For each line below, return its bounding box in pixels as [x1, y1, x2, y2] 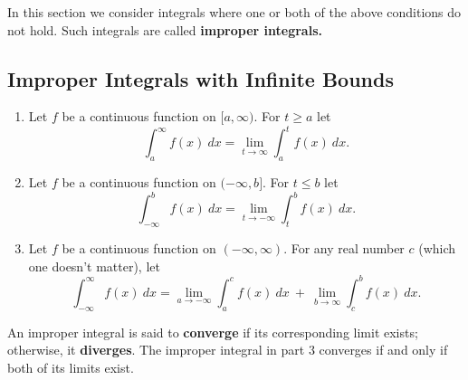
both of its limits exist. [7, 357, 134, 376]
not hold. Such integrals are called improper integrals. [7, 20, 322, 39]
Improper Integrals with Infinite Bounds [7, 64, 394, 92]
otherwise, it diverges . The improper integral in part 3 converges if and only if [7, 340, 448, 359]
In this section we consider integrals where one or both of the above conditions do [7, 3, 462, 21]
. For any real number [283, 239, 405, 258]
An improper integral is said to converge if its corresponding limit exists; [7, 322, 418, 341]
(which [418, 239, 456, 258]
